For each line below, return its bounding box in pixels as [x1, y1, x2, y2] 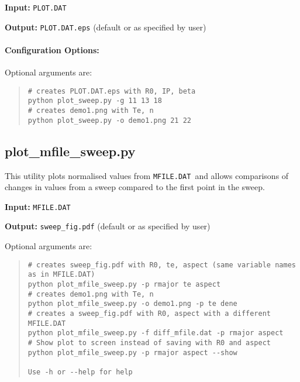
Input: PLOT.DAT [5, 1, 67, 13]
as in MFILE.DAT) [27, 270, 95, 279]
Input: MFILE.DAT [5, 200, 71, 212]
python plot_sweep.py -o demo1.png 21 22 [27, 116, 191, 125]
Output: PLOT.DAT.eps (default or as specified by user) [5, 20, 206, 33]
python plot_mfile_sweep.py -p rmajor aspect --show [27, 348, 237, 357]
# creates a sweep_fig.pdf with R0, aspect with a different [27, 309, 271, 318]
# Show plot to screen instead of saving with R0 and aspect [27, 338, 271, 347]
